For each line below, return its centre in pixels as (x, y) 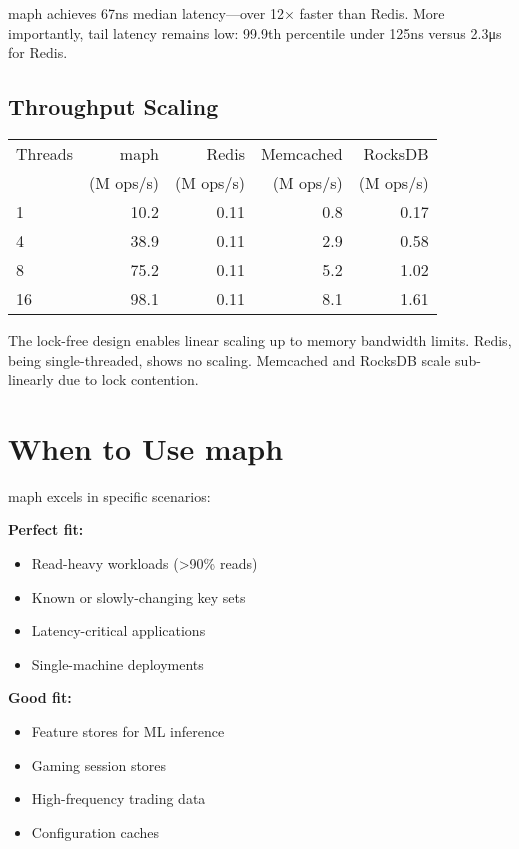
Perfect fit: (46, 529)
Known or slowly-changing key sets (138, 596)
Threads (45, 153)
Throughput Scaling (113, 106)
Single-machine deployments (117, 663)
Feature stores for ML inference (128, 731)
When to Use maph (146, 447)
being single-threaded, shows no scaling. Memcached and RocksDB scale (229, 359)
